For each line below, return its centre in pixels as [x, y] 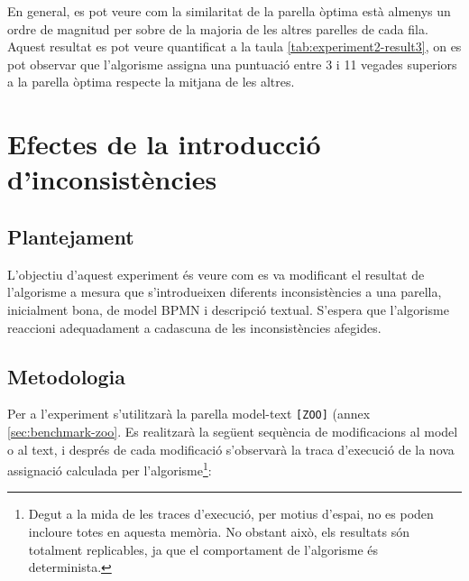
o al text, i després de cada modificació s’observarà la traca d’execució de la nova [231, 449]
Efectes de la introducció [164, 144]
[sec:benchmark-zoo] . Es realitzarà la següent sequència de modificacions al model [233, 431]
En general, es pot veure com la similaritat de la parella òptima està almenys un [229, 11]
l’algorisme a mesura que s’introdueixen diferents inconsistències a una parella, [225, 292]
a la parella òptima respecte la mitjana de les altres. [151, 82]
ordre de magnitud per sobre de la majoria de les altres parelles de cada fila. [218, 28]
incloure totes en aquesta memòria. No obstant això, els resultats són [219, 531]
